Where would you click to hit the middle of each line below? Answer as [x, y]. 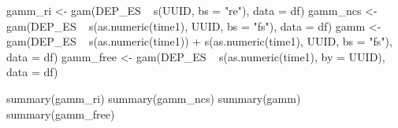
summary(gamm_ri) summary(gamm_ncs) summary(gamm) [154, 98]
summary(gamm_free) [61, 113]
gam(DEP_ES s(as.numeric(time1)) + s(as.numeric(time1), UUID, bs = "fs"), [199, 41]
